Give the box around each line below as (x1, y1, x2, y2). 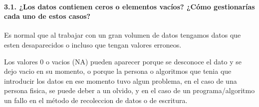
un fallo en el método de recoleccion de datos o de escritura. (4, 95, 188, 105)
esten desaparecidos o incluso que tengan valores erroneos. (4, 39, 182, 50)
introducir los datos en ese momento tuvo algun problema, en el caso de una (4, 75, 237, 86)
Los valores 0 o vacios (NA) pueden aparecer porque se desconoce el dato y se (4, 56, 242, 66)
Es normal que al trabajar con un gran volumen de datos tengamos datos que (4, 30, 241, 40)
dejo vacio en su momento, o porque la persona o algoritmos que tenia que (4, 66, 232, 76)
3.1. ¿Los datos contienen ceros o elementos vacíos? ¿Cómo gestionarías (4, 1, 255, 11)
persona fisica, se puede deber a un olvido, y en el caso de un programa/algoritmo (4, 85, 255, 96)
